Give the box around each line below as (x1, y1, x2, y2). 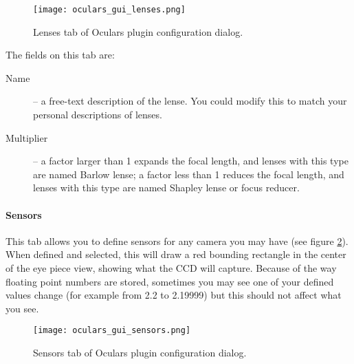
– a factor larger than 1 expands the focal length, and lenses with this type (33, 153, 349, 168)
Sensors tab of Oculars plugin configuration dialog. (33, 345, 247, 360)
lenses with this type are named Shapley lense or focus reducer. (33, 180, 300, 195)
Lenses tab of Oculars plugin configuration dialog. (33, 24, 243, 39)
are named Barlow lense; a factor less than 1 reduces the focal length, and (33, 167, 344, 181)
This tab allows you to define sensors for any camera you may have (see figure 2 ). (5, 233, 349, 248)
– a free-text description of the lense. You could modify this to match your (33, 94, 347, 108)
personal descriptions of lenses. (33, 107, 162, 122)
